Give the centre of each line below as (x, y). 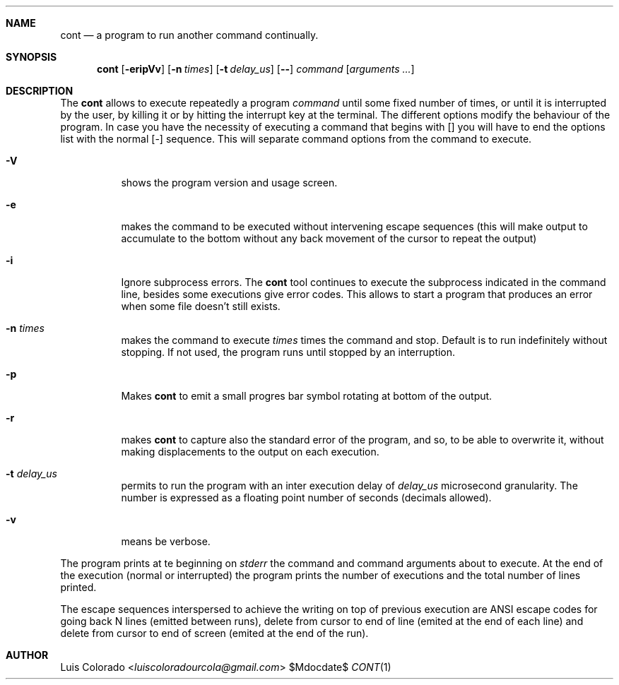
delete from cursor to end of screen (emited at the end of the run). (214, 633)
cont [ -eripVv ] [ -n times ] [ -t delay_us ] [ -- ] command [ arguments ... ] (256, 69)
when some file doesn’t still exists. (201, 306)
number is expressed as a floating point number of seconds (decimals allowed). (306, 498)
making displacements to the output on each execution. (250, 452)
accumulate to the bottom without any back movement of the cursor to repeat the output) (329, 238)
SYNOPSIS (31, 57)
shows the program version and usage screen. (229, 183)
